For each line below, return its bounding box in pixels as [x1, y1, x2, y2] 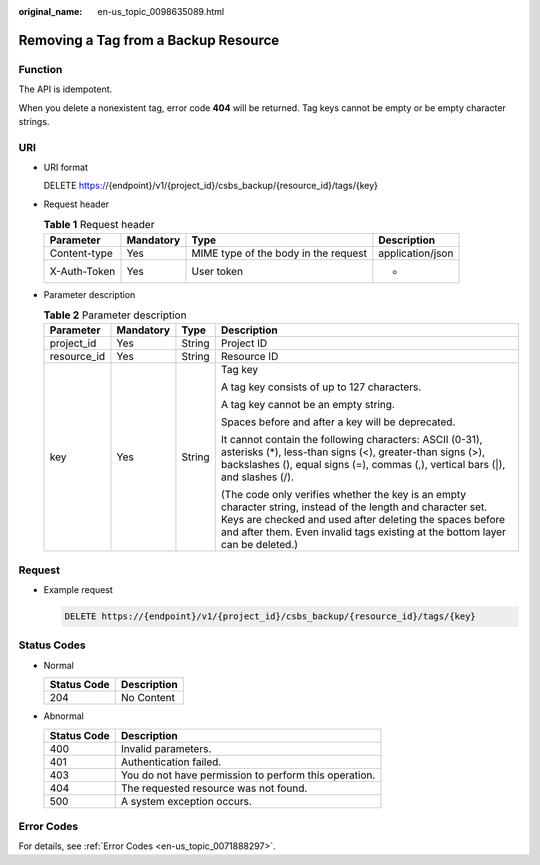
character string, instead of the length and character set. [220, 500, 488, 514]
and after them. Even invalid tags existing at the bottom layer [220, 525, 507, 539]
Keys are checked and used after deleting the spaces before [220, 513, 505, 527]
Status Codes [18, 638, 86, 652]
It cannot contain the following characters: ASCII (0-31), [220, 433, 483, 447]
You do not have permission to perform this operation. [120, 768, 376, 782]
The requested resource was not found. [120, 781, 308, 795]
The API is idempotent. [18, 83, 113, 95]
